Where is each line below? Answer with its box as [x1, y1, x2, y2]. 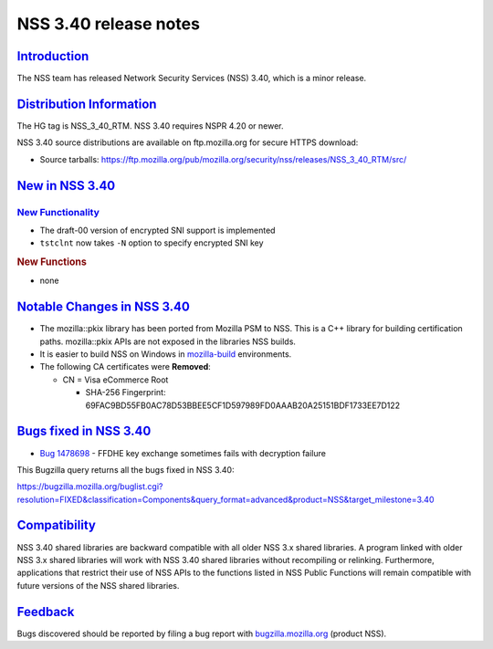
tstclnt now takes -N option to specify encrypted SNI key [39, 237, 264, 248]
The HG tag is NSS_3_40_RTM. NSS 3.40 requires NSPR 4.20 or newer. [16, 120, 284, 131]
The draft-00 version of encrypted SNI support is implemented [39, 225, 276, 236]
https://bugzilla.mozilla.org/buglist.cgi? [16, 481, 163, 492]
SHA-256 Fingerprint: [85, 387, 166, 398]
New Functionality [16, 205, 100, 218]
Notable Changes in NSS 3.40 [16, 299, 191, 315]
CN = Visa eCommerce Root [62, 374, 169, 385]
